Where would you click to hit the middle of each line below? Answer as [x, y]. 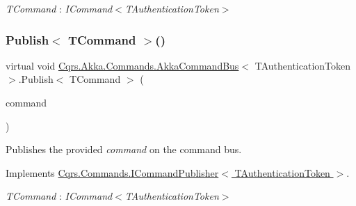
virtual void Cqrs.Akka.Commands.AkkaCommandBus [122, 65]
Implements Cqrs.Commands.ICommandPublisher [112, 172]
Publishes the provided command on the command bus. [124, 149]
